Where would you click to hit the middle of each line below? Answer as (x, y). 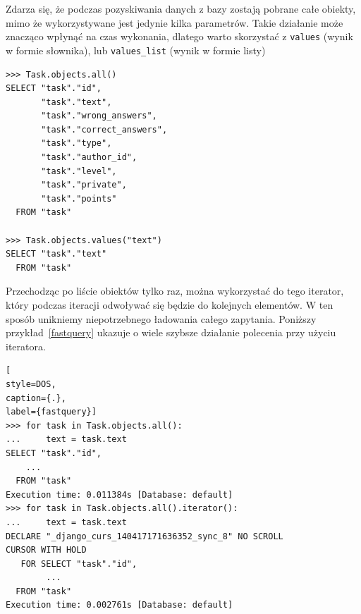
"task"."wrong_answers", (99, 116)
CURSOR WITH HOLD (46, 550)
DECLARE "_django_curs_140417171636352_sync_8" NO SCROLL (145, 536)
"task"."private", (84, 185)
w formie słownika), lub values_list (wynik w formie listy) (136, 50)
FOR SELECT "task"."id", (79, 564)
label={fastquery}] (51, 412)
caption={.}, (36, 398)
